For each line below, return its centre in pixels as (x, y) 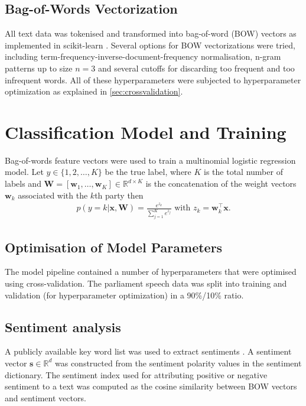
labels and (23, 183)
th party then (119, 195)
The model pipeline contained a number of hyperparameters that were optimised (151, 272)
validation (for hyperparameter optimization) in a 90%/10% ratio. (124, 295)
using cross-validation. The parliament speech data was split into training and (146, 283)
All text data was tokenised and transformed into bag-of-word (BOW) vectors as (151, 33)
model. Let (24, 172)
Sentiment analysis (63, 327)
